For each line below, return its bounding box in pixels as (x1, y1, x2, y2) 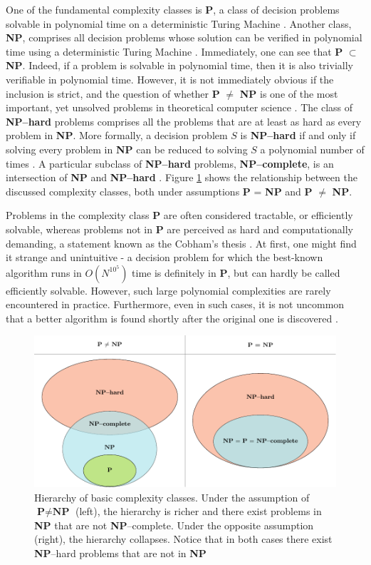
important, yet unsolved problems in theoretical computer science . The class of (6, 100, 353, 115)
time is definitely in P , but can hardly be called (132, 265, 340, 280)
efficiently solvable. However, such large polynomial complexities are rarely (6, 282, 331, 297)
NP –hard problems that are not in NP (34, 545, 207, 560)
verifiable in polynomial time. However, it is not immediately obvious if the (6, 71, 334, 86)
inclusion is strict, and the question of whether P (6, 86, 220, 101)
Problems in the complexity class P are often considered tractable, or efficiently (6, 208, 353, 223)
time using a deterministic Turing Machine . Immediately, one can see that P (6, 44, 343, 58)
